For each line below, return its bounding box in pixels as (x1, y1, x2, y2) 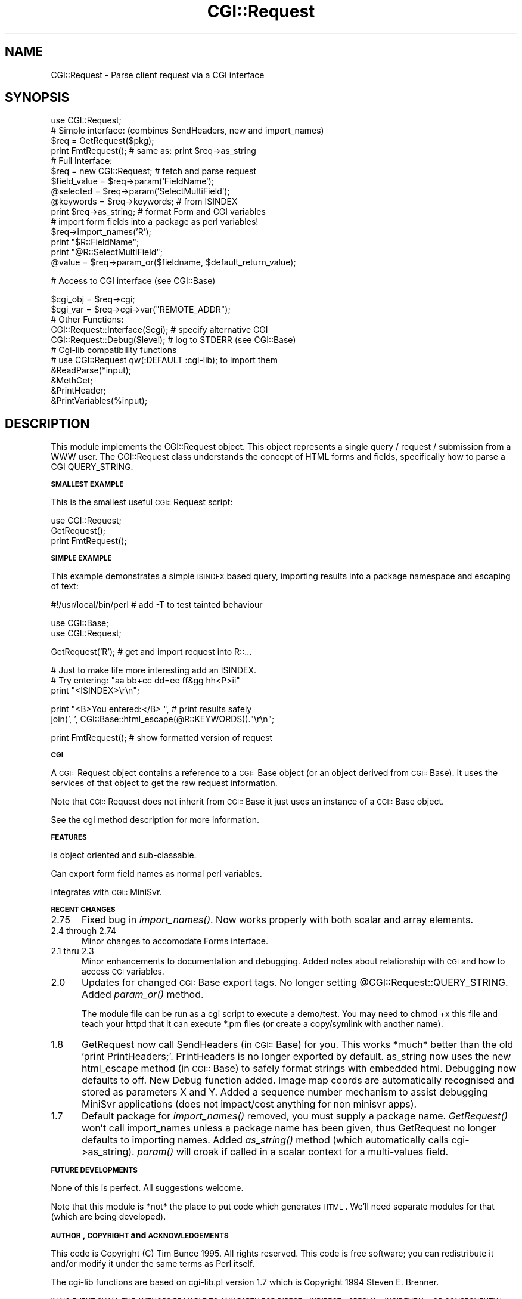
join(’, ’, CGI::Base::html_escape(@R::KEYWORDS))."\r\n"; (51, 714, 275, 725)
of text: (51, 581, 79, 592)
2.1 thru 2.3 (51, 946, 94, 957)
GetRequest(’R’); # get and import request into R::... (51, 647, 252, 657)
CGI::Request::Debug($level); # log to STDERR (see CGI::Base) (51, 335, 296, 345)
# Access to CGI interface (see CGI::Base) (51, 276, 216, 286)
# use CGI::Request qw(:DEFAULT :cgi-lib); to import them (51, 355, 278, 366)
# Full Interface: (51, 156, 113, 166)
